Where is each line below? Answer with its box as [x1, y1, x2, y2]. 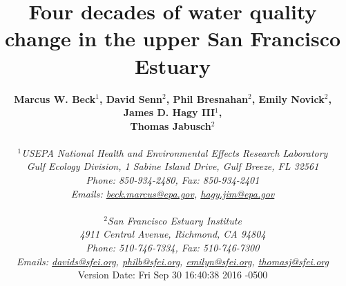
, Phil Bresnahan [166, 91, 249, 106]
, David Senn [99, 91, 162, 106]
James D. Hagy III [123, 105, 215, 120]
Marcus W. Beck [14, 91, 96, 106]
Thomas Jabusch [130, 118, 211, 133]
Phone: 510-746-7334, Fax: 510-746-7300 [86, 240, 260, 255]
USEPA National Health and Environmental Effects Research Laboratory [21, 145, 328, 160]
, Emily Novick [251, 91, 325, 106]
